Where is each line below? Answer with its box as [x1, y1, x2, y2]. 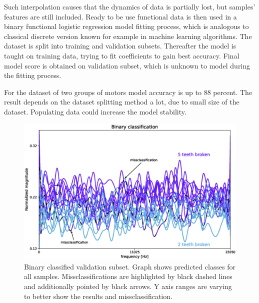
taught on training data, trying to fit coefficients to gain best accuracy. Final [4, 50, 239, 60]
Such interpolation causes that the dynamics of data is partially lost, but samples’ [4, 1, 255, 11]
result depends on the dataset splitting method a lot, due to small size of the [4, 96, 239, 107]
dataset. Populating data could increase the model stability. [4, 106, 186, 116]
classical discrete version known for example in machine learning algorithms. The [4, 30, 252, 41]
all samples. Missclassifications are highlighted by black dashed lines [24, 271, 232, 281]
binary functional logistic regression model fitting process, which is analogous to [4, 21, 249, 31]
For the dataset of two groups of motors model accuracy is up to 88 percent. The [4, 86, 252, 97]
